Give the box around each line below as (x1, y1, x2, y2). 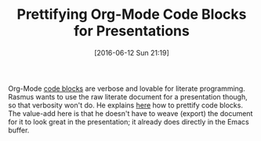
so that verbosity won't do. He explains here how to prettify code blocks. (8, 100, 243, 110)
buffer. (8, 125, 30, 135)
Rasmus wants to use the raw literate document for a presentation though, (8, 92, 248, 101)
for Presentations (74, 22, 190, 40)
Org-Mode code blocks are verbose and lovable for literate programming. (8, 84, 245, 93)
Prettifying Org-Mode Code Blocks (16, 5, 247, 23)
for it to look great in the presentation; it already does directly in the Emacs (8, 117, 249, 126)
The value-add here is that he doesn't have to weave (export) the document (8, 108, 253, 118)
